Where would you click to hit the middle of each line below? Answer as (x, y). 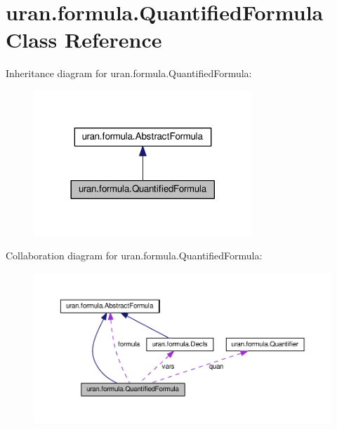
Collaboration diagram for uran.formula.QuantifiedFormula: (134, 256)
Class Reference (84, 40)
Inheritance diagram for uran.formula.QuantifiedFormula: (129, 73)
